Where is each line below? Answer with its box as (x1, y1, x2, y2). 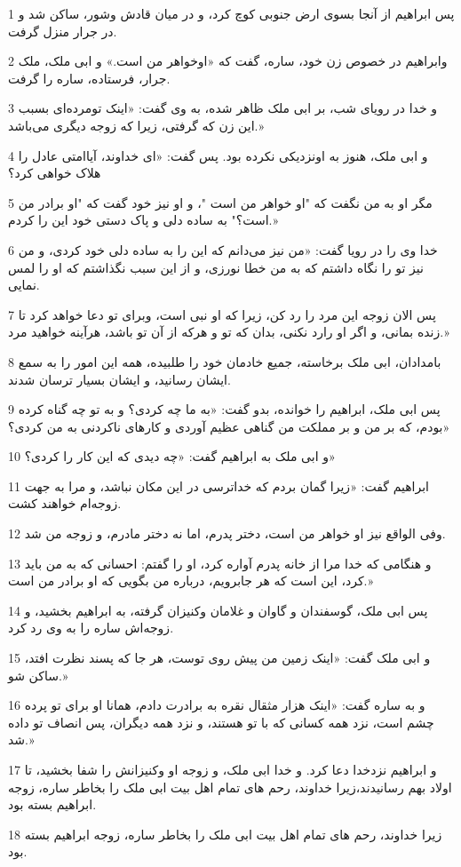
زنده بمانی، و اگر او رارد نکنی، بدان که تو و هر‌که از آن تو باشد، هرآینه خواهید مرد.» (8, 322, 449, 341)
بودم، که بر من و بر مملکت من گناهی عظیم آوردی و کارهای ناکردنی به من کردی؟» (8, 417, 450, 435)
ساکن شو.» (8, 665, 68, 684)
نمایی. (8, 275, 40, 294)
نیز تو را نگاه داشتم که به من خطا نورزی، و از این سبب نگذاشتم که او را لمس (8, 258, 424, 276)
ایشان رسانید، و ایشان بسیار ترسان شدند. (8, 370, 231, 388)
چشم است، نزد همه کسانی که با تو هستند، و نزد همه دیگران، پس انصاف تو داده (8, 712, 434, 731)
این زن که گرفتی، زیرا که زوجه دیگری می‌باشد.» (8, 115, 265, 134)
